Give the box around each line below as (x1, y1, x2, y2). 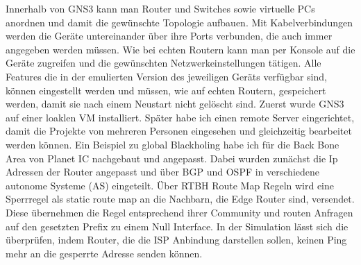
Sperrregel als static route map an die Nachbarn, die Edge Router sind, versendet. (6, 191, 355, 206)
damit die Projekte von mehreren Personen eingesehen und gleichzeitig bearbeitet (6, 123, 352, 138)
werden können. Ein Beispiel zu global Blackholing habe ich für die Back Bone (6, 137, 339, 151)
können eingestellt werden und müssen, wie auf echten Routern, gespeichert (6, 83, 326, 97)
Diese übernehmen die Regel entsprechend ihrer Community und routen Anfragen (6, 205, 353, 219)
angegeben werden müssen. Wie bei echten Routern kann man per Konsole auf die (6, 42, 355, 56)
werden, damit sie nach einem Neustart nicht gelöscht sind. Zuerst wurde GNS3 (6, 96, 344, 111)
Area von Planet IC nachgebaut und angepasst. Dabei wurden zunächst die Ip (6, 151, 338, 165)
